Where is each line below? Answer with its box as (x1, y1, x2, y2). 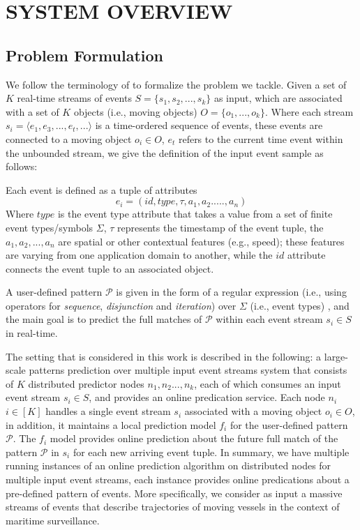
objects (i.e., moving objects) (73, 104, 197, 119)
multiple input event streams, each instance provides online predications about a (6, 472, 350, 487)
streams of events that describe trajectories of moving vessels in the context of (6, 499, 340, 514)
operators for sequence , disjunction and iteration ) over (6, 298, 237, 312)
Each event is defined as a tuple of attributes (6, 182, 197, 197)
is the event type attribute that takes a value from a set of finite (57, 206, 333, 221)
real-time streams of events (17, 91, 132, 105)
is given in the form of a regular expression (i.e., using (116, 285, 347, 299)
